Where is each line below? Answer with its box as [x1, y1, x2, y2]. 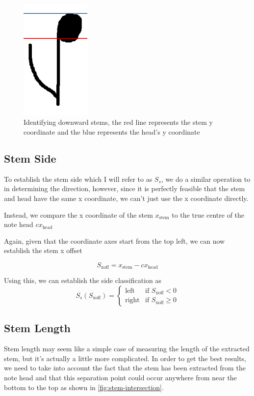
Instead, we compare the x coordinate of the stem [4, 209, 153, 220]
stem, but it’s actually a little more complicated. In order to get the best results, [4, 353, 247, 363]
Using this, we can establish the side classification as [4, 275, 162, 285]
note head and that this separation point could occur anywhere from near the [4, 372, 237, 382]
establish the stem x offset [4, 245, 82, 255]
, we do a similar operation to [161, 173, 251, 184]
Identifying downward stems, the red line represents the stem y [24, 117, 213, 127]
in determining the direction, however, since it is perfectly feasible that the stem [4, 183, 245, 194]
